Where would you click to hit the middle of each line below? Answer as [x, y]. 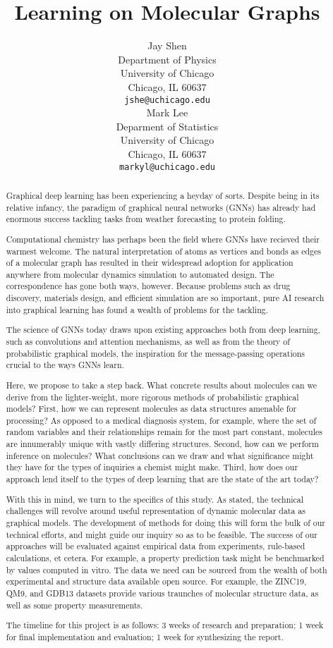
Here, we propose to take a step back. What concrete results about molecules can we [162, 385]
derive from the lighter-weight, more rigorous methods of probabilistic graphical [152, 397]
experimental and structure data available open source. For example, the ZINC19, [156, 581]
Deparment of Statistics [167, 126]
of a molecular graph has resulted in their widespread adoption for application [150, 263]
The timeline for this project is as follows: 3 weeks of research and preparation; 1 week [165, 625]
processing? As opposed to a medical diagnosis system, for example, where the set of [161, 420]
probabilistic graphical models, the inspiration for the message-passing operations [155, 353]
